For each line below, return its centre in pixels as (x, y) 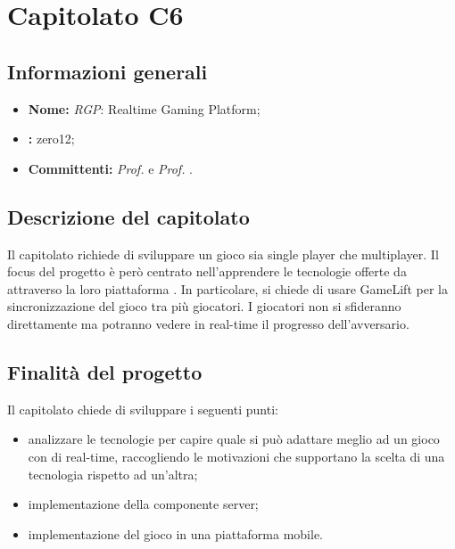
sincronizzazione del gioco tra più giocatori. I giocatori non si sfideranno (204, 306)
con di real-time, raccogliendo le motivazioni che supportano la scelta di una (236, 456)
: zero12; (51, 139)
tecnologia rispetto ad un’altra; (113, 474)
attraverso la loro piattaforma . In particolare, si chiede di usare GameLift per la (227, 288)
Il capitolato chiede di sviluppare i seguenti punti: (143, 409)
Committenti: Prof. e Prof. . (111, 168)
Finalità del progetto (105, 371)
